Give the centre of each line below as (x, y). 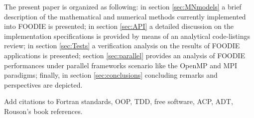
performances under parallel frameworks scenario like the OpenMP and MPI (121, 65)
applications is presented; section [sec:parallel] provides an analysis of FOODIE (125, 55)
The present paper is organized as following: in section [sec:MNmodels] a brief (123, 6)
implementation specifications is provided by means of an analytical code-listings (127, 36)
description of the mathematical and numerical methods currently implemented (125, 16)
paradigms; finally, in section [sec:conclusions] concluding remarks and (111, 75)
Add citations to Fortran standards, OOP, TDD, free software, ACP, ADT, (119, 101)
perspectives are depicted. (43, 84)
